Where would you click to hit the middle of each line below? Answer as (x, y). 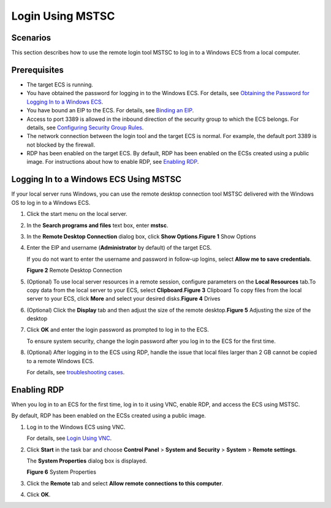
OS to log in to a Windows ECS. (51, 202)
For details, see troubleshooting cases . (76, 372)
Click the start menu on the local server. (77, 214)
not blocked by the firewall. (61, 145)
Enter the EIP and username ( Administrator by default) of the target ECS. (119, 248)
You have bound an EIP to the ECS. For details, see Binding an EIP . (110, 110)
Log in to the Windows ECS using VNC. (76, 427)
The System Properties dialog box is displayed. (87, 461)
